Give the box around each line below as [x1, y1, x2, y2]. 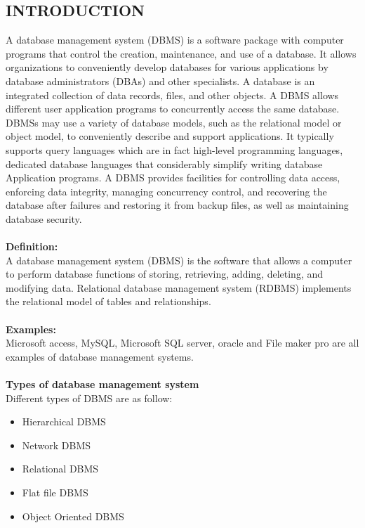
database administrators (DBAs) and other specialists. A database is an [6, 73, 315, 88]
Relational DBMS [22, 461, 99, 476]
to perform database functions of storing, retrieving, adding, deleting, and [6, 266, 324, 281]
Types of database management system [6, 377, 199, 392]
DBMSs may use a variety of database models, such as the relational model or [6, 115, 342, 129]
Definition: [6, 239, 58, 254]
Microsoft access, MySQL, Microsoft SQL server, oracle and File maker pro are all [6, 335, 359, 350]
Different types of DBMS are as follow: [6, 390, 173, 405]
